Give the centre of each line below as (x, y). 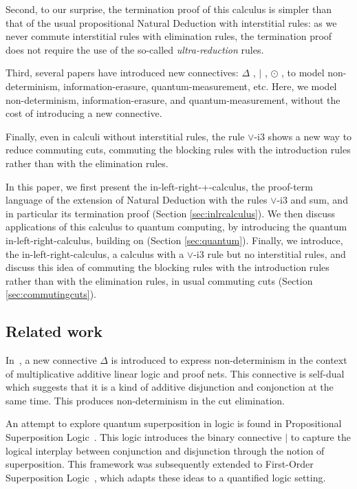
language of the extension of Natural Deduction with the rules (137, 200)
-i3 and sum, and (312, 200)
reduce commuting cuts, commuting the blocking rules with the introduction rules (178, 150)
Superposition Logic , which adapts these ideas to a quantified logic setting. (166, 477)
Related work (54, 331)
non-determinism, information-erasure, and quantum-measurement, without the (173, 99)
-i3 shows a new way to (303, 136)
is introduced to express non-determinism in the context (229, 360)
